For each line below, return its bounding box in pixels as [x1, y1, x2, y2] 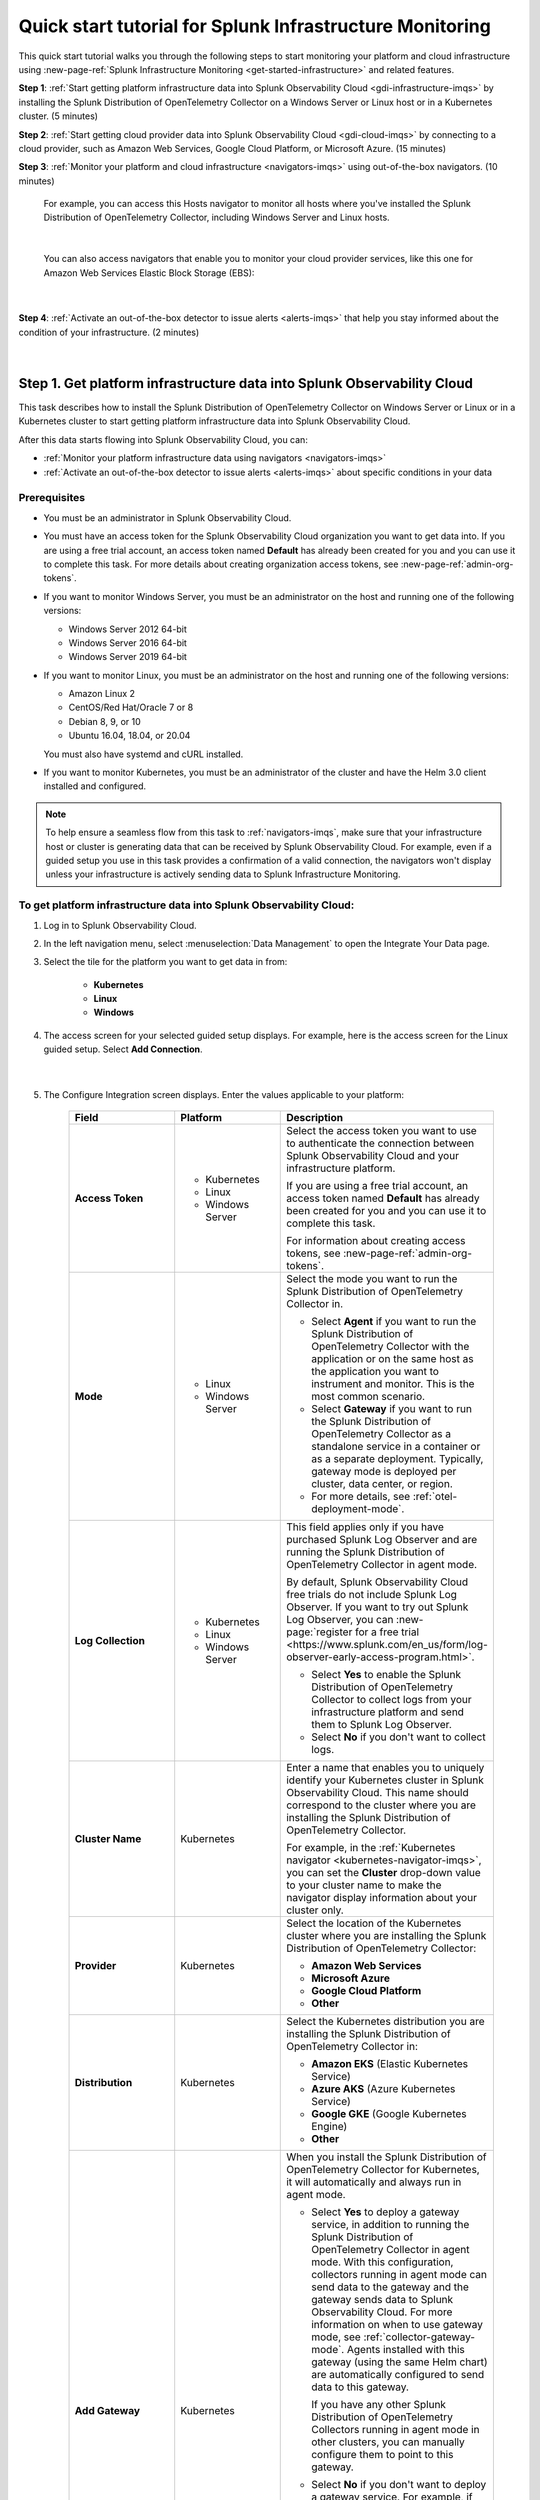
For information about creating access [286, 1234, 466, 1248]
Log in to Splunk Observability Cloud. [43, 919, 197, 931]
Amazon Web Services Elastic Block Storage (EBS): [43, 266, 255, 279]
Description [286, 1111, 344, 1125]
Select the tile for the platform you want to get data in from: [43, 956, 288, 968]
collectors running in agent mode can [311, 2268, 487, 2282]
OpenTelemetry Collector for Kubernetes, [286, 2163, 480, 2177]
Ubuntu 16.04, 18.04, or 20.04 [68, 730, 191, 742]
